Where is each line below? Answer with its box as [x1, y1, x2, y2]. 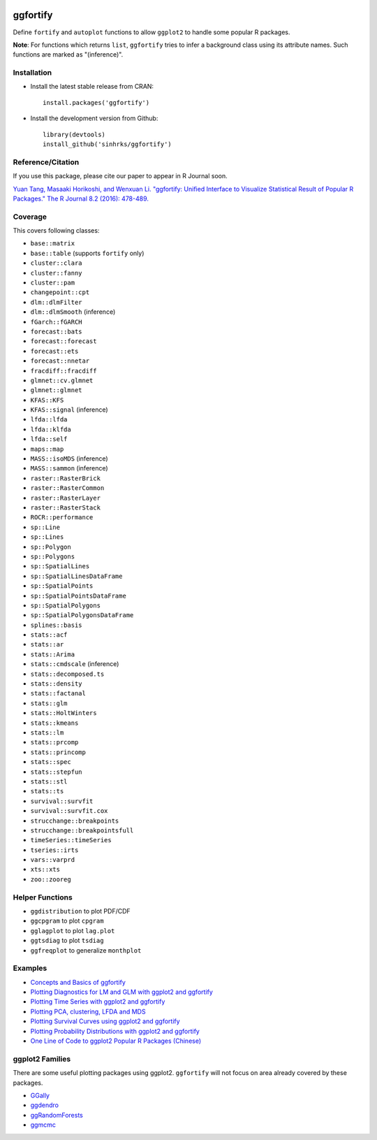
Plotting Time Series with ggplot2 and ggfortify [30, 997, 165, 1006]
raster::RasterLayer [30, 493, 101, 502]
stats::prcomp [30, 738, 79, 746]
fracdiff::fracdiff [30, 367, 97, 375]
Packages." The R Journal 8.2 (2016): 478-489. [13, 194, 149, 203]
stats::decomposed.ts [30, 670, 105, 678]
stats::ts [30, 787, 64, 795]
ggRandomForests [30, 1111, 84, 1119]
